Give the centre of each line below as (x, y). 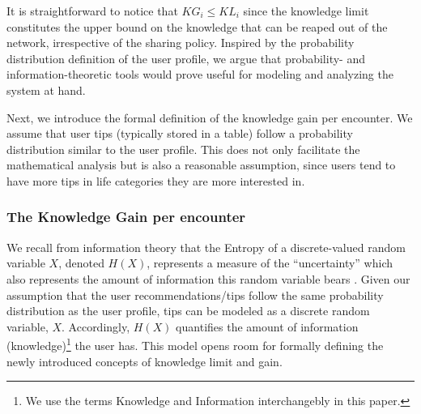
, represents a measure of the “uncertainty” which (270, 263)
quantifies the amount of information (267, 326)
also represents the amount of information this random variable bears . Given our (208, 278)
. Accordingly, (96, 326)
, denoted (81, 263)
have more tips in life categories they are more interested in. (156, 180)
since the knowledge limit (306, 11)
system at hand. (46, 90)
